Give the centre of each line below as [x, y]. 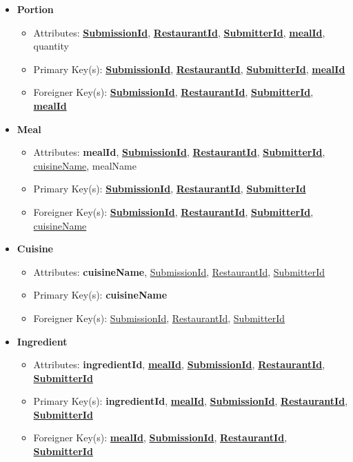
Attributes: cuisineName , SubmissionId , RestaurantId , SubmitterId [179, 271]
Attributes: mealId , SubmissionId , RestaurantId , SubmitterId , [179, 152]
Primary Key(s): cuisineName [100, 295]
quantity [51, 46]
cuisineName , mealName [85, 165]
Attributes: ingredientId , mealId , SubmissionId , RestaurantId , [179, 364]
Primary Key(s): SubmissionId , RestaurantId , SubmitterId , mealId [189, 69]
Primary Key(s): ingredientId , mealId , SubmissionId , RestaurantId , [191, 401]
